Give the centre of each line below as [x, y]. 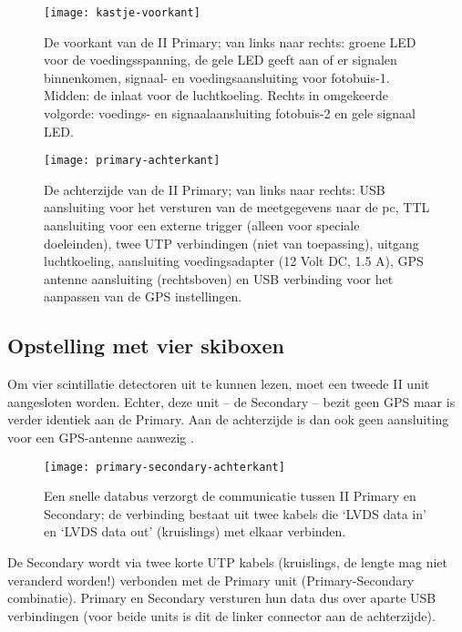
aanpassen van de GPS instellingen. [143, 296]
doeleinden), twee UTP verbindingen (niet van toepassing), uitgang [231, 243]
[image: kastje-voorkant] [122, 13]
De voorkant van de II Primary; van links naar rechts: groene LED [230, 41]
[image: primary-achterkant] [132, 161]
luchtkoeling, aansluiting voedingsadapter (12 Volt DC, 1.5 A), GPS [234, 261]
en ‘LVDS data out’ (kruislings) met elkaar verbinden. [195, 531]
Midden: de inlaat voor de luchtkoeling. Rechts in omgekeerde [216, 95]
